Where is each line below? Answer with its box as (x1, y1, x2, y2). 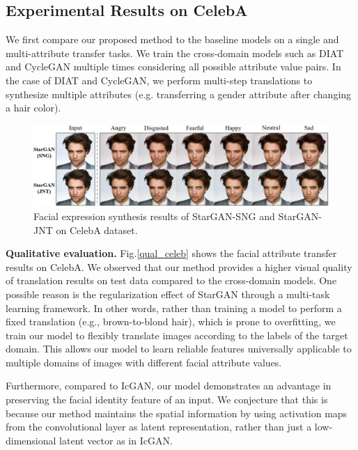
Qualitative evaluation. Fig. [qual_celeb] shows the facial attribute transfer (6, 246, 337, 261)
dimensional (6, 433, 56, 447)
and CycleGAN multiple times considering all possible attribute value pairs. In (6, 59, 341, 74)
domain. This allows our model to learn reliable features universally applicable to (6, 341, 352, 356)
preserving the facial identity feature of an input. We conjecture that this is (6, 392, 328, 407)
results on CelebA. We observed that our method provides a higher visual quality (6, 259, 352, 274)
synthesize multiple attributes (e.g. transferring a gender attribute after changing (6, 86, 352, 101)
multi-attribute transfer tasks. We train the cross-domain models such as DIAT (6, 45, 344, 60)
